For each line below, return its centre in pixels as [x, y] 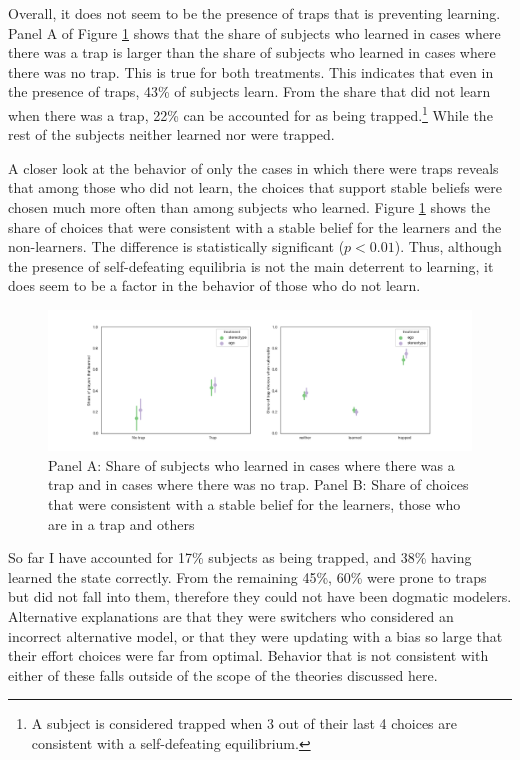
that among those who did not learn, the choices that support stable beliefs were [255, 187]
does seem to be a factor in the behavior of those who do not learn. [214, 285]
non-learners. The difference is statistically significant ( [176, 246]
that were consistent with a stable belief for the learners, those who [254, 503]
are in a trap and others [121, 523]
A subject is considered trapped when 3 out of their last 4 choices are [244, 723]
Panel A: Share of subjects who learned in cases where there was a [251, 464]
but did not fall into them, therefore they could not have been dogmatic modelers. [260, 596]
